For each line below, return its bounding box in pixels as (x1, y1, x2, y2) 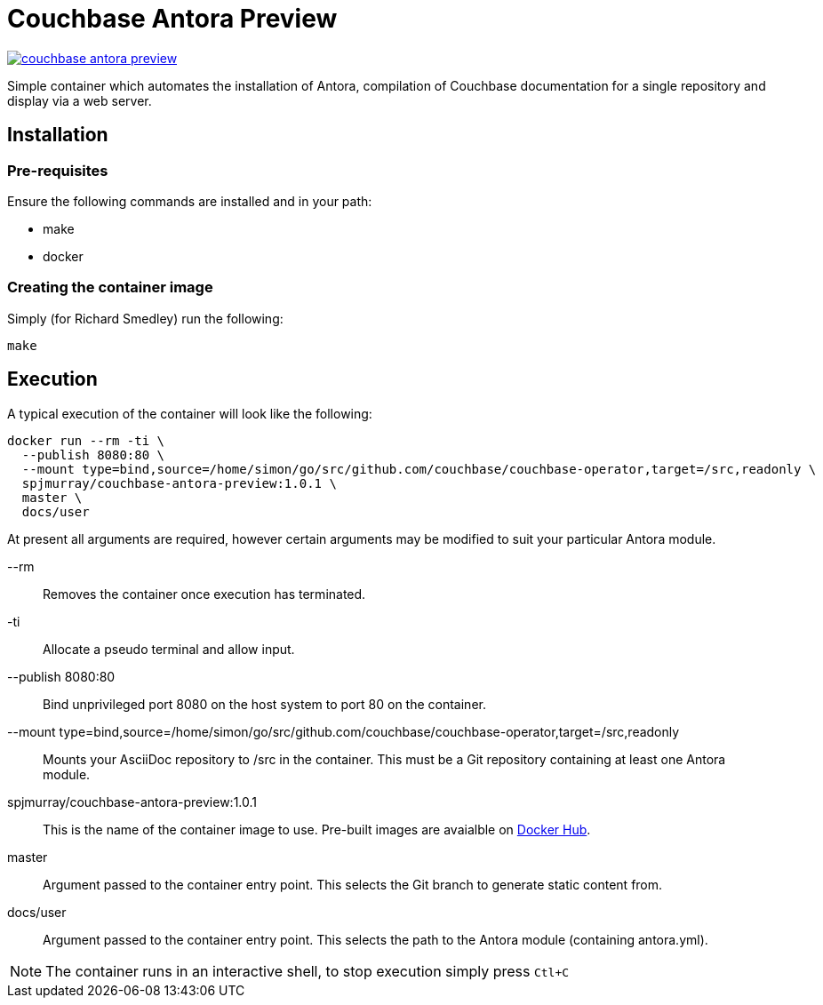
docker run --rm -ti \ (7, 433, 165, 448)
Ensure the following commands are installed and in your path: (7, 193, 372, 209)
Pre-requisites (7, 161, 108, 179)
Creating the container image (7, 278, 213, 297)
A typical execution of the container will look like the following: (7, 405, 372, 421)
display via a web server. (7, 92, 152, 108)
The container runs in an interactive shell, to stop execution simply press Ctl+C (45, 961, 570, 980)
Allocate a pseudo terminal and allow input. (43, 641, 295, 657)
